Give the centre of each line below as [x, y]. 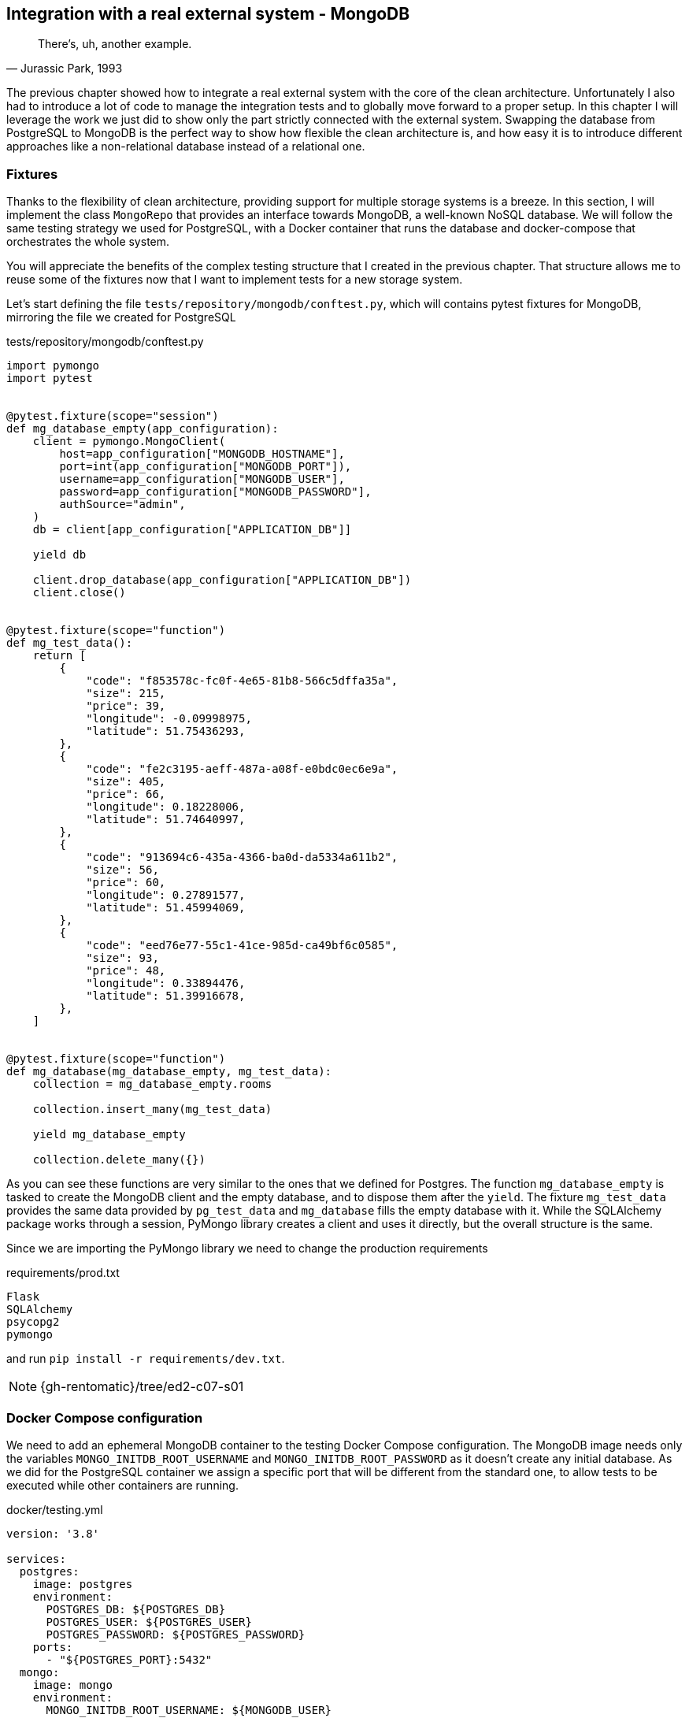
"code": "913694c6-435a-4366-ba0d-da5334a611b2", [242, 857]
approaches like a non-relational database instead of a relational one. [186, 147]
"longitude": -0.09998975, [169, 719]
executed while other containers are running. [122, 1485]
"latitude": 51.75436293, [166, 731]
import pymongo [53, 366]
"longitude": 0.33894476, [166, 983]
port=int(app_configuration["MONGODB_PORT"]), [206, 467]
